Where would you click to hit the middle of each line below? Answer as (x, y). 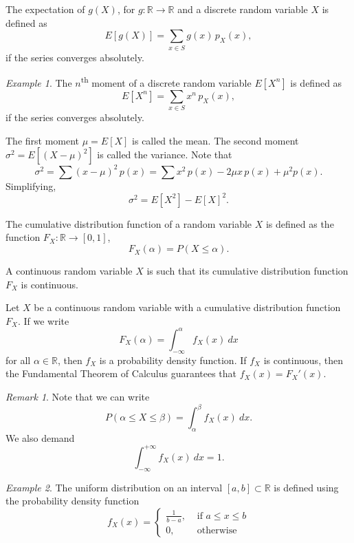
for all (18, 360)
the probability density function (73, 501)
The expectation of (45, 9)
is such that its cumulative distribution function (247, 271)
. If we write (43, 320)
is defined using (306, 487)
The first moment (43, 140)
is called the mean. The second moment (215, 140)
